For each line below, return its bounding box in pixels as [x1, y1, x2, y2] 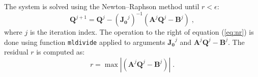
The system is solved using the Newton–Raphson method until [4, 1, 199, 11]
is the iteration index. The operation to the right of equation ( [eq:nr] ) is [30, 27, 254, 37]
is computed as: [36, 46, 85, 57]
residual [4, 46, 28, 57]
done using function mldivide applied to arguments [4, 36, 165, 47]
